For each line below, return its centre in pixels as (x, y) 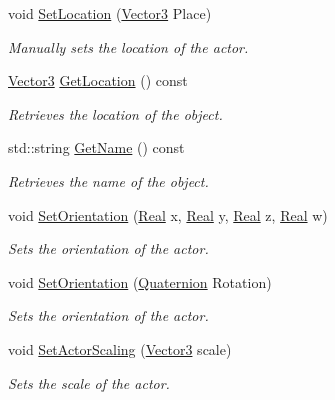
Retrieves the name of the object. (108, 180)
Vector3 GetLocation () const (98, 80)
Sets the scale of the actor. (89, 382)
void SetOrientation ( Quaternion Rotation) (140, 281)
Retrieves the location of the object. (115, 113)
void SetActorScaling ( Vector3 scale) (120, 348)
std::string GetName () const (96, 147)
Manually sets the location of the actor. (128, 46)
